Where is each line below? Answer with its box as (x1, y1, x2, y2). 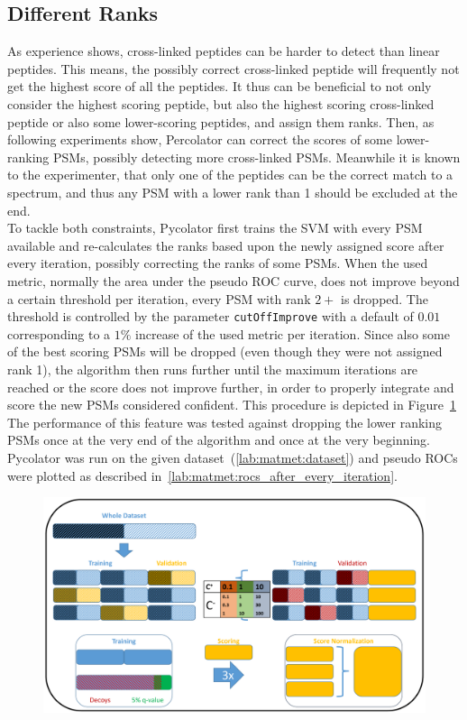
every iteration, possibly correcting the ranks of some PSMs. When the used (7, 254, 428, 272)
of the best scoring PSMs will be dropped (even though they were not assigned (7, 342, 443, 361)
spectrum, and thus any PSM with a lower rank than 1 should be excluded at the (7, 182, 458, 201)
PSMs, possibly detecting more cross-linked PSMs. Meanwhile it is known (53, 147, 461, 166)
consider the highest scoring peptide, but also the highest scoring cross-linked (7, 94, 435, 113)
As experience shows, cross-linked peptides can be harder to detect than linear (7, 42, 440, 60)
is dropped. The (341, 289, 428, 308)
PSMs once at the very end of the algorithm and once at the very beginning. (7, 430, 431, 449)
